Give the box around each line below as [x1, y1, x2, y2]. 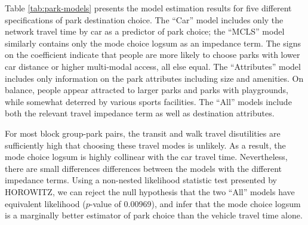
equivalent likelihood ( [5, 197, 86, 209]
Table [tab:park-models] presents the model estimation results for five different [5, 2, 292, 14]
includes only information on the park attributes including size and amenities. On [5, 72, 304, 84]
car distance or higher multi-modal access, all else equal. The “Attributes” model [5, 60, 301, 72]
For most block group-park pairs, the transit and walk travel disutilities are [5, 127, 281, 139]
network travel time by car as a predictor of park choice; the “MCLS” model [5, 25, 285, 38]
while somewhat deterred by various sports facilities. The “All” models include [5, 95, 292, 107]
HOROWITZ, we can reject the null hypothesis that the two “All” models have [5, 185, 295, 198]
